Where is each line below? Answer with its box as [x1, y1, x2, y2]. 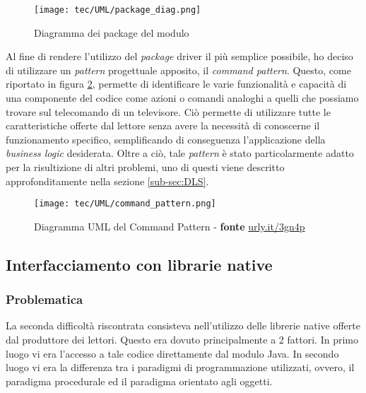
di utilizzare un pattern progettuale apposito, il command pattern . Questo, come [6, 62, 351, 77]
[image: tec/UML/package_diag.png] [34, 5, 201, 15]
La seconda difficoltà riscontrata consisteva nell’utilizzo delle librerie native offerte [6, 318, 360, 333]
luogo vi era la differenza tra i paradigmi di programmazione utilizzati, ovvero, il [6, 360, 355, 375]
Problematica [6, 291, 83, 308]
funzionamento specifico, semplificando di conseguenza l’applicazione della [6, 131, 326, 146]
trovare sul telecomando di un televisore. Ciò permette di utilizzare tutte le [6, 104, 331, 119]
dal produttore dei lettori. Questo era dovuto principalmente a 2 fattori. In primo [6, 332, 358, 347]
